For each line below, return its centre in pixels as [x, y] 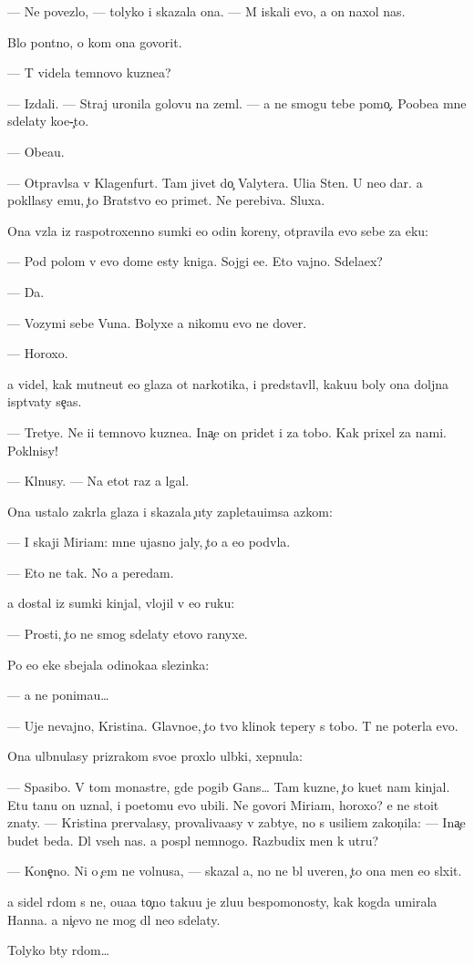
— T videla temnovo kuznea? [89, 72]
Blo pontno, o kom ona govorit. [95, 41]
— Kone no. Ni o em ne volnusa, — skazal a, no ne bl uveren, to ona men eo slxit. [235, 871]
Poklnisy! [33, 450]
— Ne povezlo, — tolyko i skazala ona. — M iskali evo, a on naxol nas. [206, 11]
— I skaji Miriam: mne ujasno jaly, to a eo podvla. [149, 542]
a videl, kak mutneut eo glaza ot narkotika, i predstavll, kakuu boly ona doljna [228, 383]
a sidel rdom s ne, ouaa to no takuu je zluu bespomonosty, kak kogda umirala [222, 901]
